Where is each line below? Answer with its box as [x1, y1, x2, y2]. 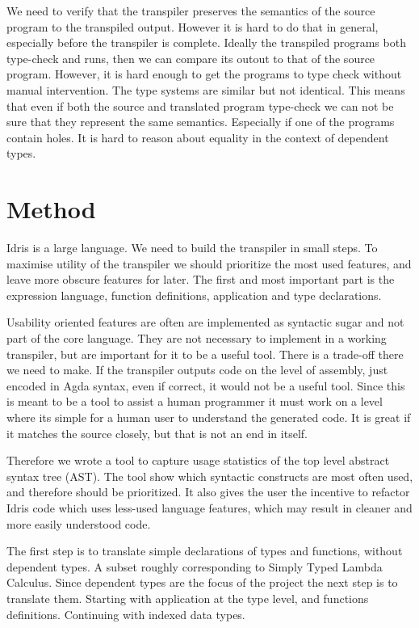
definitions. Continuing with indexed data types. [6, 605, 245, 622]
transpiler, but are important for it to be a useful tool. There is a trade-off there [6, 345, 404, 362]
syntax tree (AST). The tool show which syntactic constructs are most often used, [6, 467, 413, 484]
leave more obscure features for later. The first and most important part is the [6, 271, 395, 288]
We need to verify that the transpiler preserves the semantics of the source [6, 2, 375, 19]
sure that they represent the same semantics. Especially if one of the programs [6, 113, 395, 130]
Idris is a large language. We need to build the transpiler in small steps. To [6, 239, 378, 256]
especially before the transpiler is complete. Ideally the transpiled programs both [6, 34, 406, 51]
